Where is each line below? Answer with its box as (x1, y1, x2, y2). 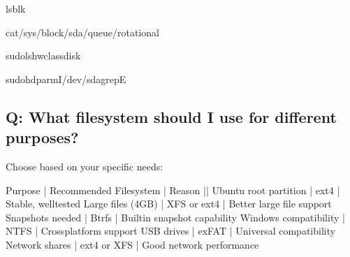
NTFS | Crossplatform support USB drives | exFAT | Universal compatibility (6, 223, 336, 238)
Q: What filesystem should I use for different (6, 105, 337, 127)
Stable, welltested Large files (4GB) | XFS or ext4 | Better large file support (6, 196, 332, 211)
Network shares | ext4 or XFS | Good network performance (6, 237, 259, 251)
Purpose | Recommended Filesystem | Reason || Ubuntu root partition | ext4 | (6, 182, 340, 197)
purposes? (6, 126, 79, 148)
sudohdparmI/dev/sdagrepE (6, 71, 126, 86)
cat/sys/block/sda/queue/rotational (6, 24, 160, 39)
